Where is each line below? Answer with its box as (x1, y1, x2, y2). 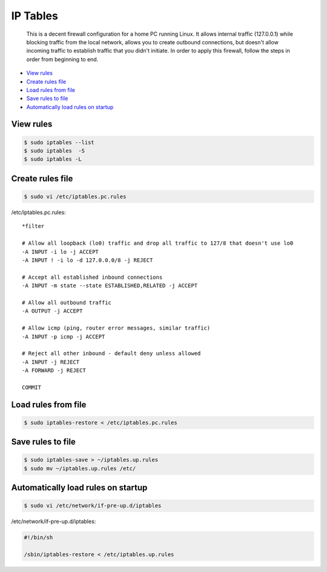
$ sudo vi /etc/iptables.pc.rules (24, 193, 127, 200)
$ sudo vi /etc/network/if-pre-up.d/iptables (24, 502, 162, 509)
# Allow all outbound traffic (22, 299, 112, 306)
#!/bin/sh (24, 534, 53, 541)
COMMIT (22, 384, 42, 391)
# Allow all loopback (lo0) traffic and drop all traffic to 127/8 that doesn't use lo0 (22, 240, 294, 247)
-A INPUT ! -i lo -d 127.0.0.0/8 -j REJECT (22, 256, 153, 264)
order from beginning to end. (26, 55, 99, 63)
